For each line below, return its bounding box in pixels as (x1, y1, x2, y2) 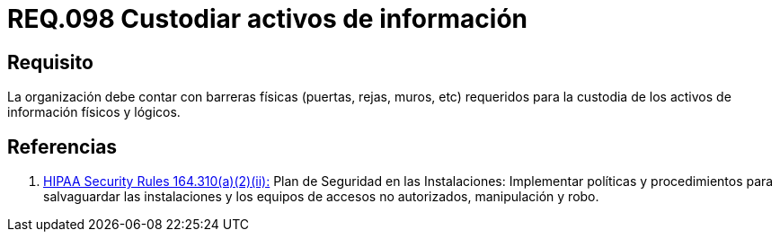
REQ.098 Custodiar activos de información (7, 4, 527, 34)
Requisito (7, 50, 93, 74)
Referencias (7, 135, 118, 158)
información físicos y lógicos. (7, 104, 181, 120)
